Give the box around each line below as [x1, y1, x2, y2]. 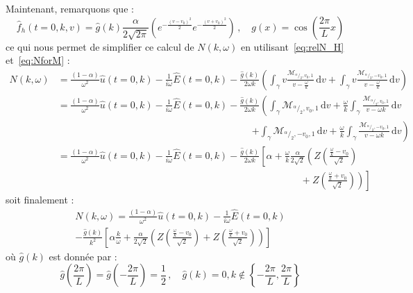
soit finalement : [6, 192, 74, 206]
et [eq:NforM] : [6, 53, 70, 67]
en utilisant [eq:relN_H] [240, 39, 344, 53]
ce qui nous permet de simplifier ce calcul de [6, 39, 194, 53]
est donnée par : [49, 249, 117, 263]
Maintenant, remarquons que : [6, 1, 134, 15]
